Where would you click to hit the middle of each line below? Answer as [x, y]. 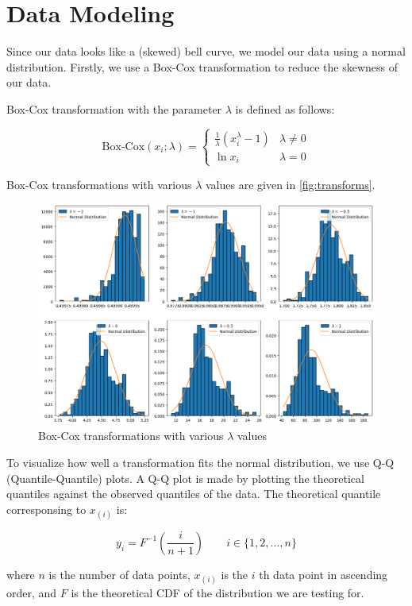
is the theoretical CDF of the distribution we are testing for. [218, 593]
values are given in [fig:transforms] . [290, 184]
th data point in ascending [323, 574]
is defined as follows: [285, 108]
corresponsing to [46, 509]
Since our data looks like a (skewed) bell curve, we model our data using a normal [206, 51]
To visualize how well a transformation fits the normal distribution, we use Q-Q [200, 462]
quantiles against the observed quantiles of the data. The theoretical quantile [194, 494]
